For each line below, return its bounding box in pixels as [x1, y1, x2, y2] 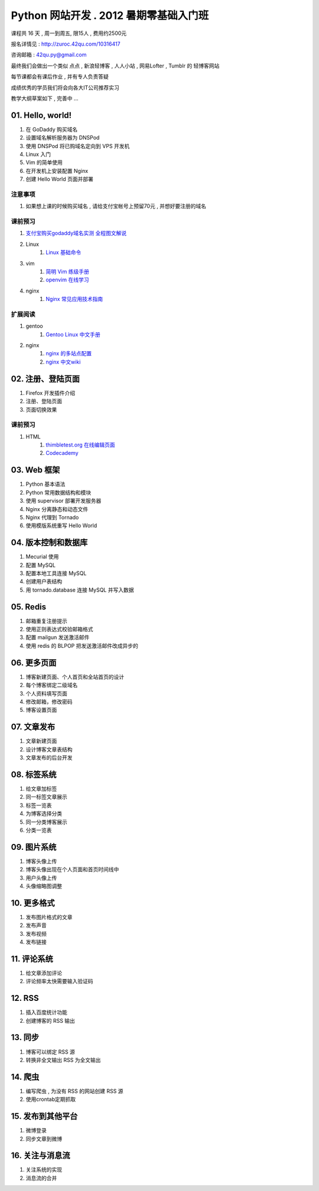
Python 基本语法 [25, 480, 66, 488]
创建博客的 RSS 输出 [25, 1017, 75, 1024]
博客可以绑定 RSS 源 [25, 1048, 75, 1055]
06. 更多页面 [11, 657, 57, 667]
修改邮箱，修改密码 [25, 698, 73, 705]
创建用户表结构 [25, 578, 62, 585]
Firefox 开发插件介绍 [25, 389, 76, 396]
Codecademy [45, 450, 79, 457]
